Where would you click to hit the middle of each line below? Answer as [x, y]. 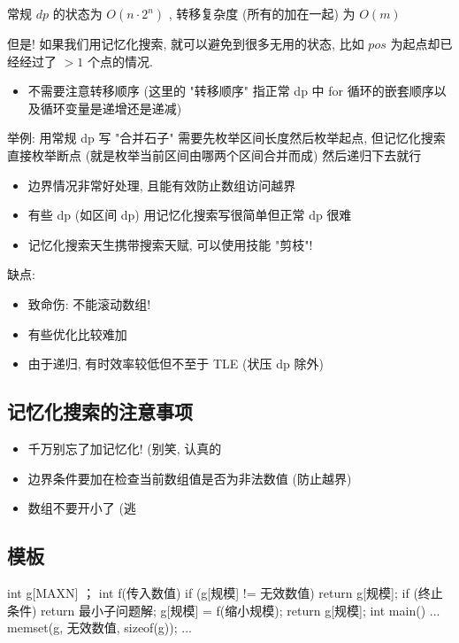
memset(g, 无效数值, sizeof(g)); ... [99, 628]
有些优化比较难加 [77, 333]
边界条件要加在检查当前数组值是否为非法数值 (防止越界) [190, 478]
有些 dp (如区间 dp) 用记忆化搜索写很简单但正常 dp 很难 [190, 215]
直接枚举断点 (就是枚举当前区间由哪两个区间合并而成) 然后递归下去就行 [214, 155]
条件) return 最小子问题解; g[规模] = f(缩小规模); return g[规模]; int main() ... [224, 610]
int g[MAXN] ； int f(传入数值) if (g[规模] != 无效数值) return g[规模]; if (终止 [225, 592]
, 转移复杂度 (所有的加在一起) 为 [262, 13]
